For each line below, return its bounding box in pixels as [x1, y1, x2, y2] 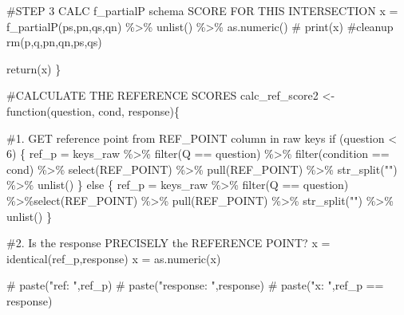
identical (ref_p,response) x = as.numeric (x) [6, 250, 221, 266]
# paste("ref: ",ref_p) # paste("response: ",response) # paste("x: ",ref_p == [6, 277, 384, 293]
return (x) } [6, 60, 61, 77]
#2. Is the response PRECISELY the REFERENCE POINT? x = [6, 234, 331, 251]
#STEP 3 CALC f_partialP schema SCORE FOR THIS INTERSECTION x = [6, 2, 398, 18]
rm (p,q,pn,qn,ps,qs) [6, 33, 102, 50]
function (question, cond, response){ [6, 102, 180, 119]
